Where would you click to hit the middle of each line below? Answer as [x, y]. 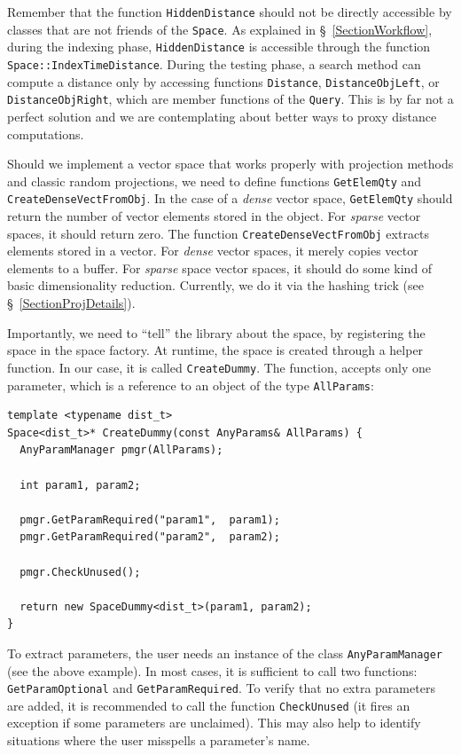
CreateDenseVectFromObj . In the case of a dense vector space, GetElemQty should [230, 198]
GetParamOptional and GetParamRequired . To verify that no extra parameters [221, 688]
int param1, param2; [80, 485]
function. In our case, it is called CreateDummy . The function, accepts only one [219, 367]
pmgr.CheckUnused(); [80, 572]
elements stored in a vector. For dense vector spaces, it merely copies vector [213, 251]
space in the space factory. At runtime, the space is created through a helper [215, 350]
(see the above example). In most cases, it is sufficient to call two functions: [212, 670]
